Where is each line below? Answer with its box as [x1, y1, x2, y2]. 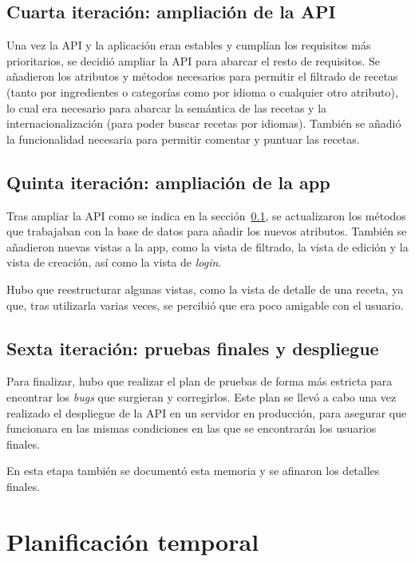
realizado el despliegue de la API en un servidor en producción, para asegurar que [6, 404, 407, 421]
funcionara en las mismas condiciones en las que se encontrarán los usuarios [6, 420, 377, 437]
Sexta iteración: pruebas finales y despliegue [6, 335, 379, 360]
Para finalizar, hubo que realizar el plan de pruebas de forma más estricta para [6, 373, 393, 390]
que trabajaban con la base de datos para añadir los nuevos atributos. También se [6, 223, 407, 239]
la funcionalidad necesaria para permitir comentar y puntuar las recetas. [6, 130, 360, 147]
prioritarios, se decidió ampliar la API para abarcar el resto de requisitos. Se [6, 52, 380, 69]
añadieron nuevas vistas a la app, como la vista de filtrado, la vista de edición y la [6, 238, 409, 255]
